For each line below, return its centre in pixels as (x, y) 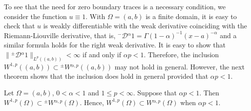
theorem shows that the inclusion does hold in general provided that (106, 76)
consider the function (35, 16)
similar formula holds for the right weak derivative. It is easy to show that (115, 45)
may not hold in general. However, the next (179, 66)
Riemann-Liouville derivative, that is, (60, 35)
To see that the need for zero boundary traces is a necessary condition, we (115, 6)
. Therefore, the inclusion (181, 54)
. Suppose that (155, 93)
